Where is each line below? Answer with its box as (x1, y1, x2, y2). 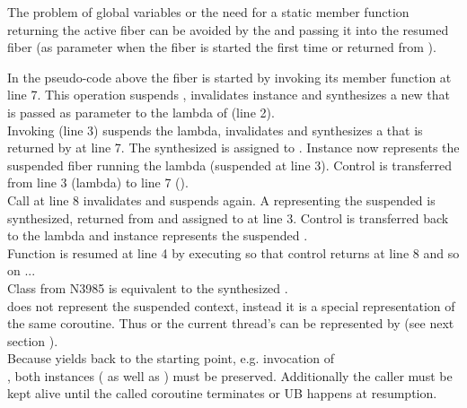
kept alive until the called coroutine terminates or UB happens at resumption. (7, 384, 437, 403)
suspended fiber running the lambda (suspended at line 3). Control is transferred (7, 155, 453, 174)
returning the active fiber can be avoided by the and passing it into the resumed (7, 20, 449, 39)
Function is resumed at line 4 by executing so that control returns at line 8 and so (7, 243, 460, 262)
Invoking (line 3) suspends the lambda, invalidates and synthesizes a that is (7, 120, 423, 139)
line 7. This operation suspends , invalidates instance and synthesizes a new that (7, 85, 451, 104)
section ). (7, 331, 58, 350)
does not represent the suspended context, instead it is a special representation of (7, 296, 455, 315)
